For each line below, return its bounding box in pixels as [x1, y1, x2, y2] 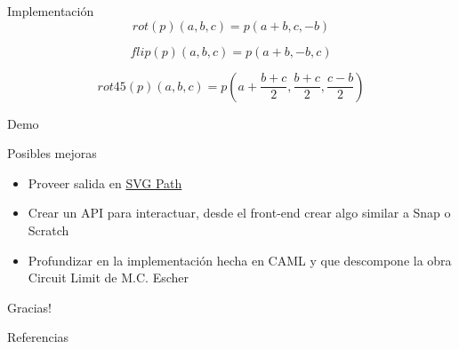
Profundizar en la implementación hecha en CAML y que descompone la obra [28, 250, 452, 269]
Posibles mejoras [7, 144, 97, 163]
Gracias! [7, 297, 52, 316]
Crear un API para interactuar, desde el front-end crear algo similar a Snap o [28, 203, 451, 222]
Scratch [28, 220, 69, 239]
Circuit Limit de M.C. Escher [28, 268, 189, 287]
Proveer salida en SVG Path [28, 173, 182, 192]
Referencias [7, 328, 69, 346]
